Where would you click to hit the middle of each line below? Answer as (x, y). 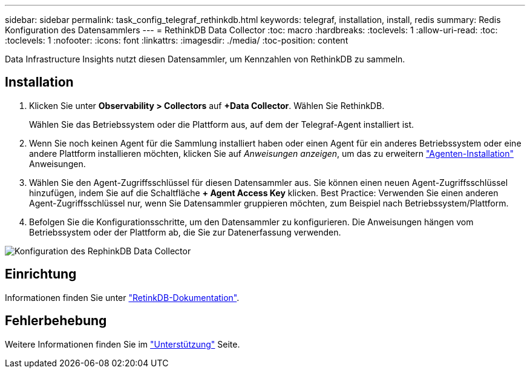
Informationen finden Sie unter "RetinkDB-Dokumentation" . (122, 297)
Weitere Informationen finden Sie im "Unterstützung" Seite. (123, 344)
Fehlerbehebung (56, 321)
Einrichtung (41, 274)
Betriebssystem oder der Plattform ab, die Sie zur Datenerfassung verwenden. (185, 232)
